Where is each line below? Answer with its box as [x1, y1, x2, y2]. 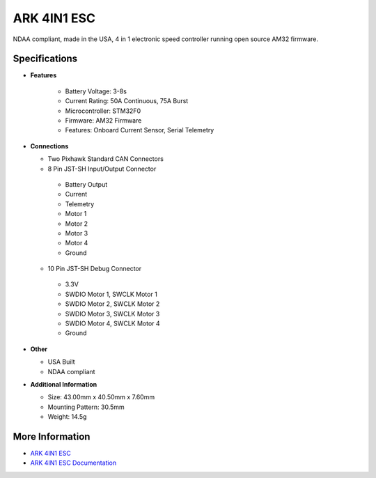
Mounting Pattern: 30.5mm [47, 403, 125, 411]
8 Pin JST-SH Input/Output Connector [47, 164, 157, 173]
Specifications [13, 53, 78, 65]
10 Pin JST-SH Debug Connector [47, 265, 142, 273]
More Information [13, 431, 91, 442]
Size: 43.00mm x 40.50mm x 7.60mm [47, 393, 155, 401]
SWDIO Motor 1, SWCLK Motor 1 [65, 290, 158, 298]
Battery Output [65, 180, 108, 188]
